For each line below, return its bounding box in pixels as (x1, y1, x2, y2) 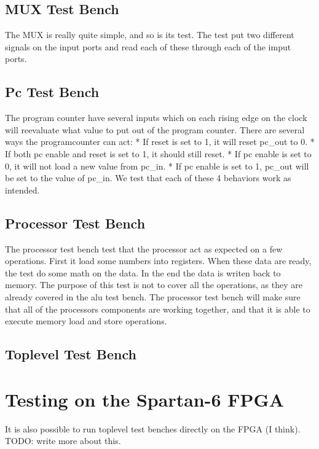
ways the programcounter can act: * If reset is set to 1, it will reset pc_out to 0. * (5, 135, 315, 148)
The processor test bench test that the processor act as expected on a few (5, 242, 283, 255)
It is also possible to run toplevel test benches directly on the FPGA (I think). (5, 422, 301, 435)
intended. (5, 183, 40, 196)
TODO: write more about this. (5, 434, 121, 447)
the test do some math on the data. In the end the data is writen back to (5, 266, 281, 279)
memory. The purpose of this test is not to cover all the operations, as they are (5, 278, 303, 291)
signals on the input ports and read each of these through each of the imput (5, 40, 291, 53)
